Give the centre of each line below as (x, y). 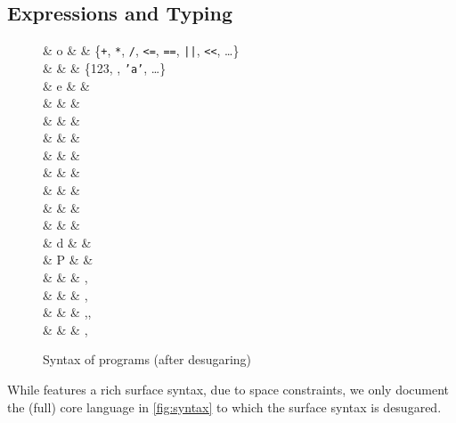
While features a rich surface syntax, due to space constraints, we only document (228, 390)
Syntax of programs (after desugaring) (147, 359)
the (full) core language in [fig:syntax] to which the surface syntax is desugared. (224, 407)
